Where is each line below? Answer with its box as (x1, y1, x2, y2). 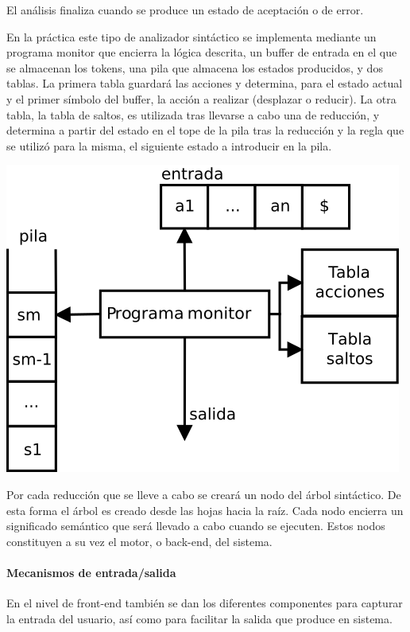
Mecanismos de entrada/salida (6, 564, 176, 580)
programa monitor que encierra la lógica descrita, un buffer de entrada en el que (6, 44, 397, 60)
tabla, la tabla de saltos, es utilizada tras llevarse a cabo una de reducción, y (6, 106, 380, 123)
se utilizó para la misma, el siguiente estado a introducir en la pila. (6, 137, 332, 154)
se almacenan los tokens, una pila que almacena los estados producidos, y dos (6, 59, 383, 76)
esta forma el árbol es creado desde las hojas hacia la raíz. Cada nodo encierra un (6, 501, 404, 518)
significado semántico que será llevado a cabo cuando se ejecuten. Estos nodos (6, 517, 385, 534)
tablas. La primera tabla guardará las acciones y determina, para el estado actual (6, 75, 403, 92)
